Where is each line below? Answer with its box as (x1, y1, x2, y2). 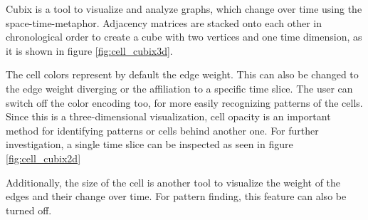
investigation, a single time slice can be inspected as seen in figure (6, 137, 293, 152)
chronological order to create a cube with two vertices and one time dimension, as (6, 29, 362, 44)
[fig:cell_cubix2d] (6, 150, 81, 165)
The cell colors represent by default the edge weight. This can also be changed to (6, 67, 359, 82)
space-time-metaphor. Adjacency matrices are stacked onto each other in (6, 15, 322, 30)
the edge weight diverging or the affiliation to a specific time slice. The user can (6, 80, 353, 95)
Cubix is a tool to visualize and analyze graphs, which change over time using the (6, 1, 362, 16)
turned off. (6, 202, 52, 217)
